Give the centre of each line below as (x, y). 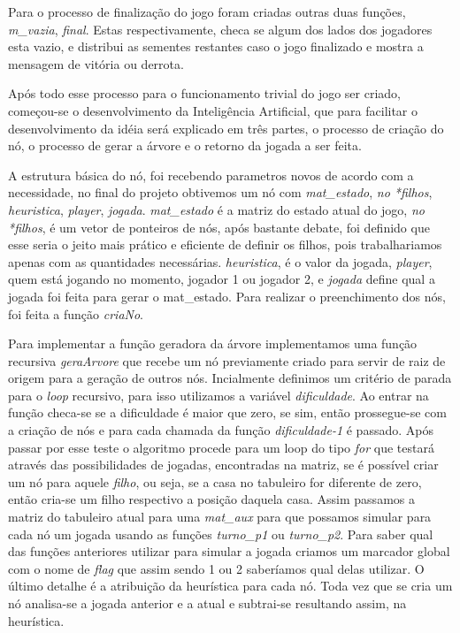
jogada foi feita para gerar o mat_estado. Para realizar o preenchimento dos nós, (227, 296)
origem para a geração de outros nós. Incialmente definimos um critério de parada (230, 378)
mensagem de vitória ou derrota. (96, 63)
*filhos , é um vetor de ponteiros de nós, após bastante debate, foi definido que (219, 227)
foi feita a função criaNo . (76, 313)
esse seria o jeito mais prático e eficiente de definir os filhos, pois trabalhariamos (225, 244)
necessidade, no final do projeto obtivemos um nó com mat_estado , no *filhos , (220, 192)
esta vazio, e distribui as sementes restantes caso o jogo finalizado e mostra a (216, 46)
